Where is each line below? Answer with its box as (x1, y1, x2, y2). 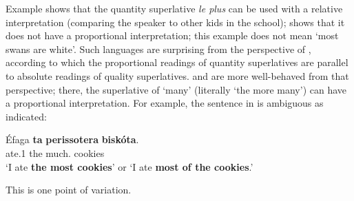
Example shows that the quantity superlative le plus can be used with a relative (6, 1, 343, 15)
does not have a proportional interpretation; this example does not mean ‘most (6, 28, 339, 43)
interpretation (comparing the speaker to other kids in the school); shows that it (6, 14, 345, 29)
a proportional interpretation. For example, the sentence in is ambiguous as (6, 96, 324, 110)
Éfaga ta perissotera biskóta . (6, 132, 139, 147)
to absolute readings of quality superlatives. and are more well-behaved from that (6, 68, 349, 83)
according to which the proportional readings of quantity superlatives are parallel (6, 55, 348, 70)
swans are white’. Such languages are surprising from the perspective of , (6, 41, 311, 56)
